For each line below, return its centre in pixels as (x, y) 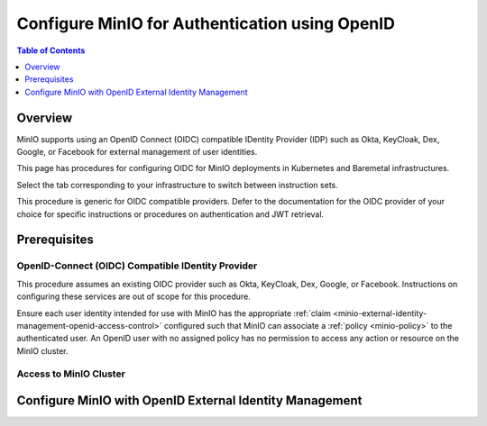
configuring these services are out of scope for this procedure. (134, 296)
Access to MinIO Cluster (71, 374)
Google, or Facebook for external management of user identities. (137, 152)
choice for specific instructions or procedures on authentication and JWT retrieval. (170, 214)
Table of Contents (51, 50)
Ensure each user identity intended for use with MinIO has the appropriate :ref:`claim (174, 313)
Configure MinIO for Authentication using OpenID (206, 23)
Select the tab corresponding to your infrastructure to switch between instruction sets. (177, 185)
